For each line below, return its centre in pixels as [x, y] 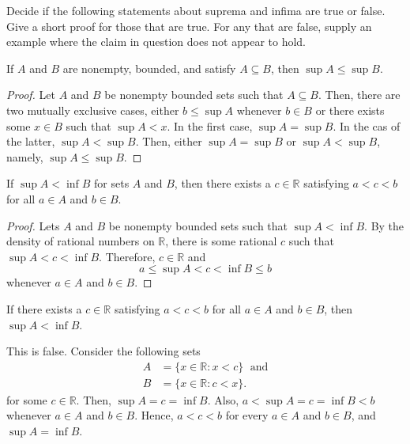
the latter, [31, 141]
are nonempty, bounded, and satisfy [149, 68]
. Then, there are [359, 95]
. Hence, [154, 415]
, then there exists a [222, 183]
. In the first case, [210, 125]
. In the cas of [367, 125]
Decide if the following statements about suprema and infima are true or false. [196, 10]
